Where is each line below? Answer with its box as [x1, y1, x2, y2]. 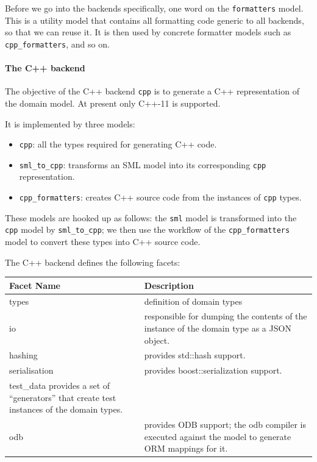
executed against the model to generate [144, 430, 291, 442]
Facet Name [9, 279, 60, 291]
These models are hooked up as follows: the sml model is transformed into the [5, 211, 297, 224]
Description [144, 279, 194, 291]
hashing [9, 349, 38, 361]
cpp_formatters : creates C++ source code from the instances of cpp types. [19, 191, 302, 204]
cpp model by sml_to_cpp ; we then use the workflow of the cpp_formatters [5, 223, 290, 236]
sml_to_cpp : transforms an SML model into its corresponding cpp [19, 158, 266, 171]
